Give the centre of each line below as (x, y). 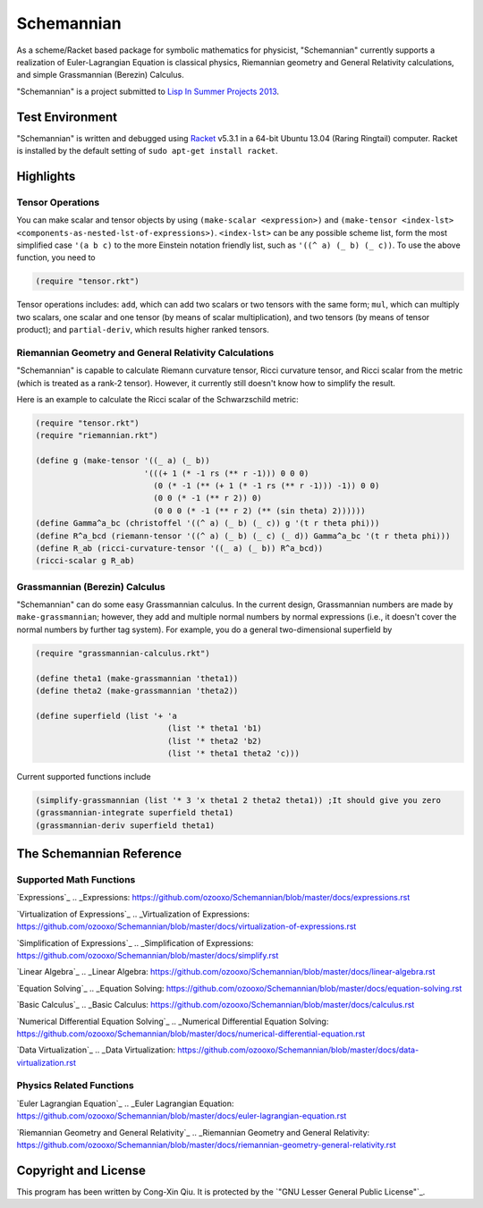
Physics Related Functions (75, 1086)
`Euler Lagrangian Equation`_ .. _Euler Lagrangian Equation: (125, 1103)
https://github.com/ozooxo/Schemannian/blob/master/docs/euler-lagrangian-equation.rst (182, 1116)
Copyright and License (81, 1170)
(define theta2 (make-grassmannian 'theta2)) (137, 690)
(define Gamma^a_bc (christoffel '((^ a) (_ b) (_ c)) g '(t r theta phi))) (208, 524)
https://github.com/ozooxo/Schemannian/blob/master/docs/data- (298, 1050)
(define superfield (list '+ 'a (106, 716)
